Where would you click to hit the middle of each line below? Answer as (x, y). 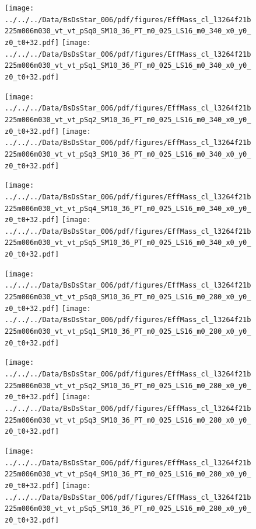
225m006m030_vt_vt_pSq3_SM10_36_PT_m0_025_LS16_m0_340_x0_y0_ (128, 154)
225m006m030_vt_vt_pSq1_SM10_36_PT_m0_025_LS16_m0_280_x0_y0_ (128, 332)
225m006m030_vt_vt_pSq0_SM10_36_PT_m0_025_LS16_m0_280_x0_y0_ (128, 297)
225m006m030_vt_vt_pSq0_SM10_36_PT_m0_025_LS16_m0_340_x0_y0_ (128, 31)
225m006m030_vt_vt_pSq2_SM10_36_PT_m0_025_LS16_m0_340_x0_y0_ (128, 120)
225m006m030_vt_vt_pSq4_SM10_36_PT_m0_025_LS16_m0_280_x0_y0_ (128, 474)
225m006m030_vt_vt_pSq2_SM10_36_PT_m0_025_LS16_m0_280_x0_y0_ (128, 385)
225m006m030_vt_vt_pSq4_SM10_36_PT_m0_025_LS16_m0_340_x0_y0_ (128, 208)
